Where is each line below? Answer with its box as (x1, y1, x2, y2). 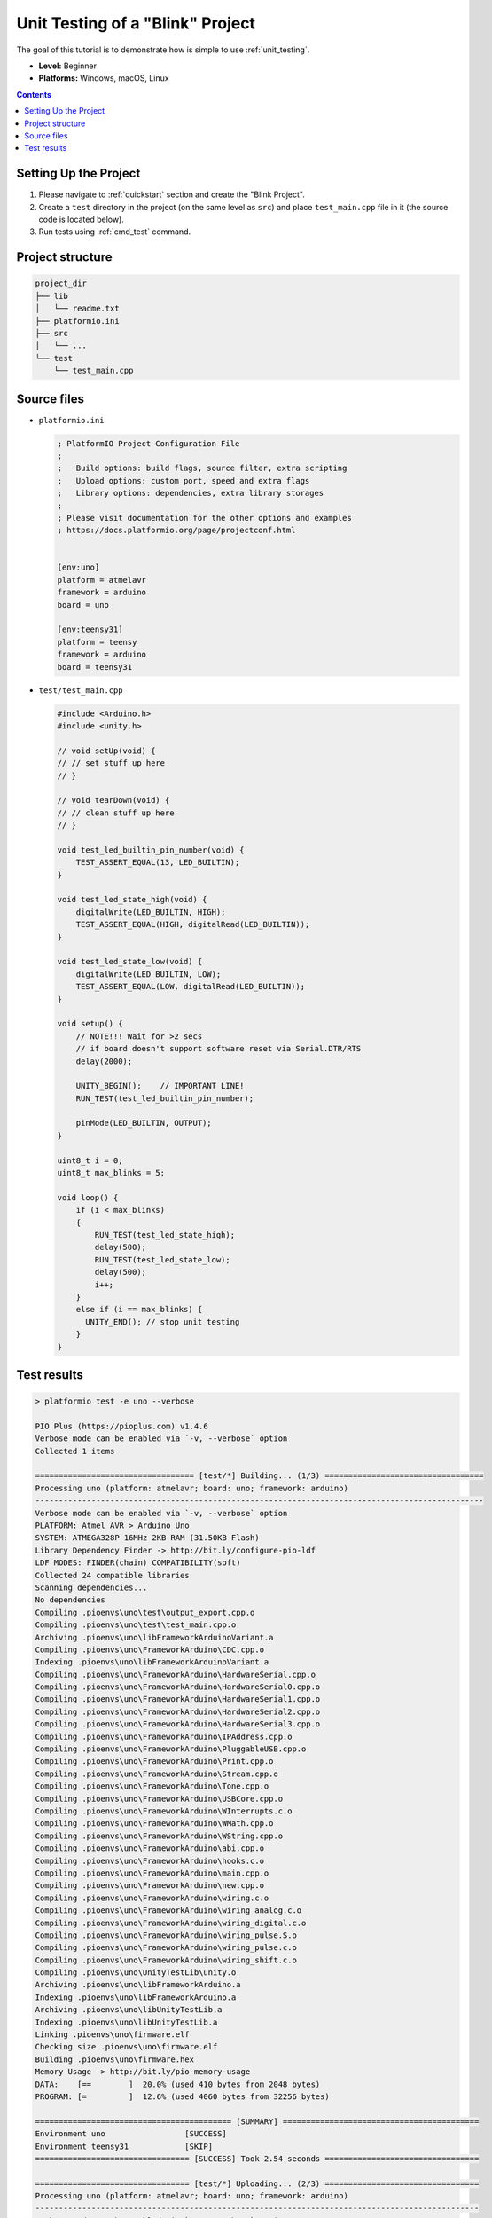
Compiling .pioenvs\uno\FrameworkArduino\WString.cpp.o (35, 1830, 284, 1841)
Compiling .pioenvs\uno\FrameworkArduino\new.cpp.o (35, 1881, 265, 1891)
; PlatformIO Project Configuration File (57, 438, 240, 448)
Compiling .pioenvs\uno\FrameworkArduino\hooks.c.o (35, 1855, 265, 1866)
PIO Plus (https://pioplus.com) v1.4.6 (35, 1420, 208, 1431)
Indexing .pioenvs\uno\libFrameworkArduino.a (35, 1992, 237, 2002)
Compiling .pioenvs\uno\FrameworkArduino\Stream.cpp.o (35, 1768, 278, 1779)
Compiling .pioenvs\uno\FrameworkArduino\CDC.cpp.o (35, 1644, 265, 1655)
